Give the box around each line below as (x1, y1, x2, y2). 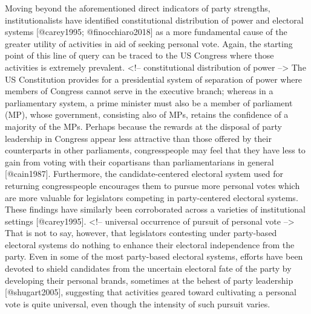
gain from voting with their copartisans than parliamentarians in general (5, 155, 274, 168)
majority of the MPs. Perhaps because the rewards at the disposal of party (5, 120, 282, 132)
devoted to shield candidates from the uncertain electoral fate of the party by (5, 262, 292, 275)
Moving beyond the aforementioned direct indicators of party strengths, (5, 2, 270, 14)
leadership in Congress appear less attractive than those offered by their (5, 132, 272, 144)
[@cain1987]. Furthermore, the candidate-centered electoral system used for (5, 167, 283, 180)
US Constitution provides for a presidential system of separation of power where (5, 72, 303, 85)
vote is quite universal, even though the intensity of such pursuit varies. (5, 297, 270, 310)
